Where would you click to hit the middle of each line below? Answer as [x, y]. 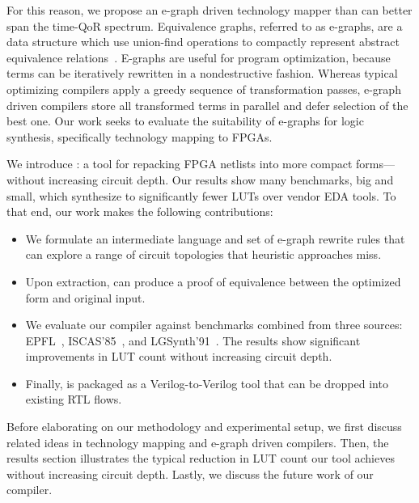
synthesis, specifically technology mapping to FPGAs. [140, 136]
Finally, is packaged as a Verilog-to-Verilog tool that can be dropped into [207, 383]
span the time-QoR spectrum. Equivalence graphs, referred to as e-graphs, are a [205, 25]
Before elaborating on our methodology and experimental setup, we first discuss [204, 427]
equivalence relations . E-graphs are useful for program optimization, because [199, 57]
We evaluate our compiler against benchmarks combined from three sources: [214, 325]
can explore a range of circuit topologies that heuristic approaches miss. [203, 254]
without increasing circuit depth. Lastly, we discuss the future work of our [190, 473]
